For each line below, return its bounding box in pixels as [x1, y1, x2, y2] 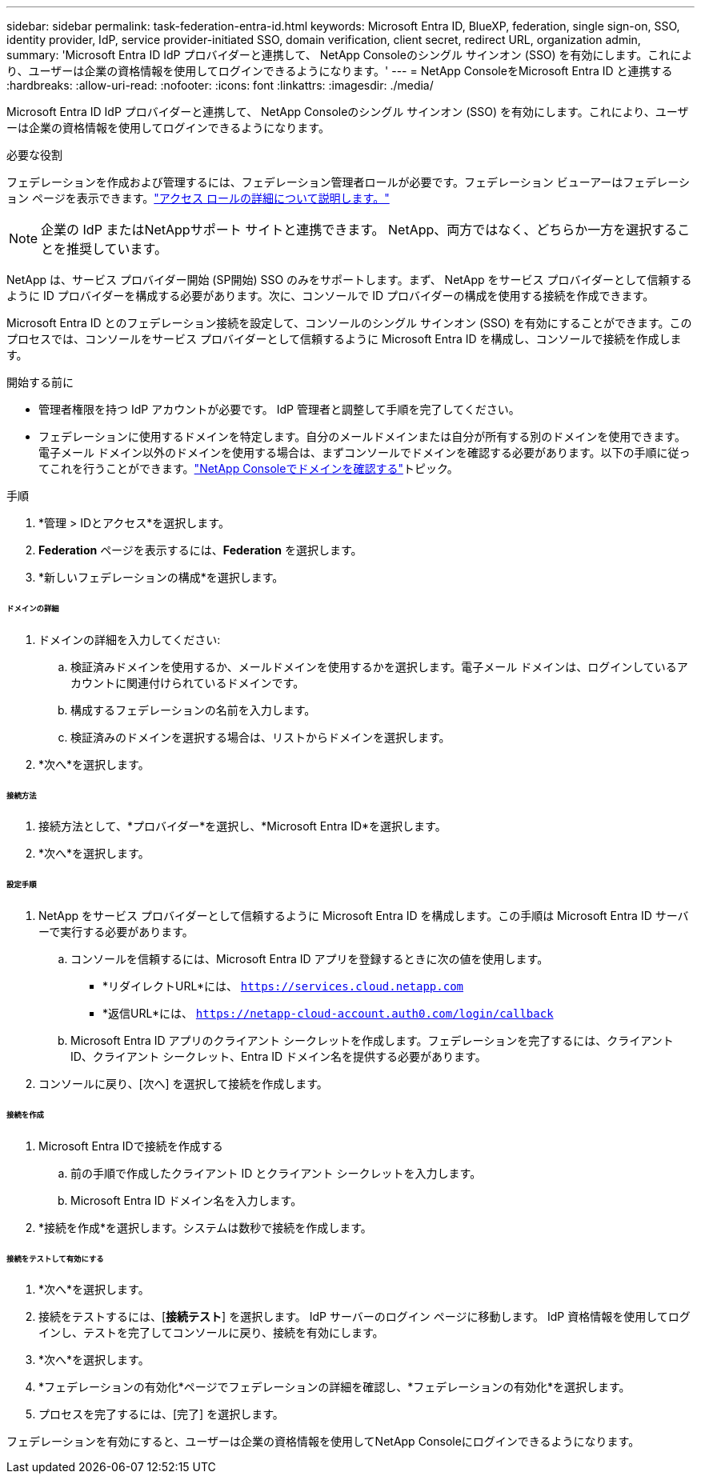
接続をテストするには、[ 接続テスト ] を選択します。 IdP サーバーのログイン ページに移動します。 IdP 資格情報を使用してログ [38, 1310, 691, 1324]
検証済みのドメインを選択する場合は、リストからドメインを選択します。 [70, 730, 451, 744]
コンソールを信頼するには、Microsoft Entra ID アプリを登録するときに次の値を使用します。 [70, 952, 549, 966]
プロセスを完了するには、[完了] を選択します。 [38, 1407, 284, 1422]
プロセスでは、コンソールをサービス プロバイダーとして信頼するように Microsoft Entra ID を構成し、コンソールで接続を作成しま [6, 332, 682, 346]
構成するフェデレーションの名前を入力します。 [70, 702, 316, 717]
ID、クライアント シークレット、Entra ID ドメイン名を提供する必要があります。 [70, 1050, 487, 1064]
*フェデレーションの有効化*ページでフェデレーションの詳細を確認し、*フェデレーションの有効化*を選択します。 [38, 1380, 631, 1394]
